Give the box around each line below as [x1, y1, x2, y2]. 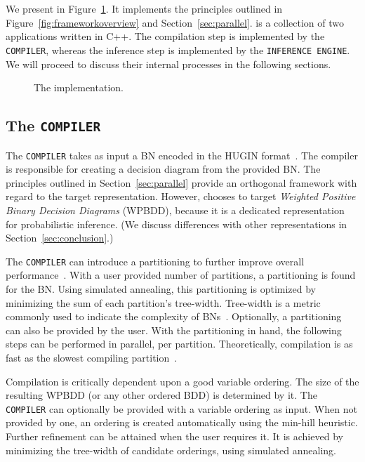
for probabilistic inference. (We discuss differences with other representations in [6, 216, 347, 231]
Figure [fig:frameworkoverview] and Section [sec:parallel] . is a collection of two [6, 15, 345, 29]
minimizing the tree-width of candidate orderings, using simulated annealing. [6, 442, 336, 457]
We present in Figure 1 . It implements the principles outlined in [6, 1, 283, 16]
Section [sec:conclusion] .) [6, 230, 114, 245]
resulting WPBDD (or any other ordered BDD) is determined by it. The [6, 388, 317, 402]
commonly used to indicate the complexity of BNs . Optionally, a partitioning [6, 309, 342, 324]
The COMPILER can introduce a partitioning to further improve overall [6, 253, 305, 268]
